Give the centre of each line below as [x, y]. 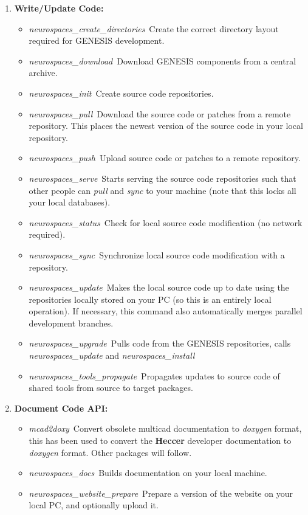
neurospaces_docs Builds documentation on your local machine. [148, 473]
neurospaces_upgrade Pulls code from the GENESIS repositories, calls [160, 343]
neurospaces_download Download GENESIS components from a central [163, 60]
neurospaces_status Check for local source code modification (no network [166, 222]
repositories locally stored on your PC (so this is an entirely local [150, 299]
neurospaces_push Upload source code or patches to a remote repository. [165, 158]
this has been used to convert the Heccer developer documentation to [160, 441]
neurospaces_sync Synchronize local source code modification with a [157, 254]
